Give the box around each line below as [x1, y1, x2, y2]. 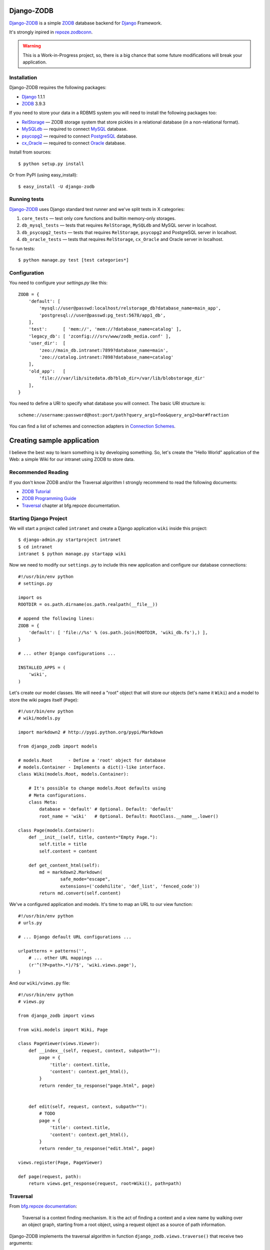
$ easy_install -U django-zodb [18, 183, 95, 189]
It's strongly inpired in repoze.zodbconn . [9, 29, 93, 35]
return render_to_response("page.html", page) [39, 1082, 155, 1088]
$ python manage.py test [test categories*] [18, 257, 129, 262]
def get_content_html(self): [28, 862, 100, 868]
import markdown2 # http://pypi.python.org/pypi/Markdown [18, 729, 163, 735]
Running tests [9, 195, 44, 202]
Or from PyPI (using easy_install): [9, 172, 77, 178]
